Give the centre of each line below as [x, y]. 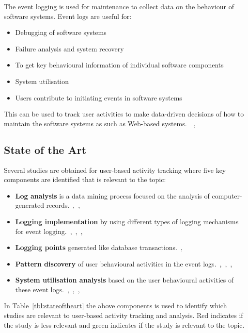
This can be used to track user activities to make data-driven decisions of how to [124, 114]
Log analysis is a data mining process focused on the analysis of [112, 195]
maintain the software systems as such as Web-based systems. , [100, 123]
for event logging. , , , [49, 231]
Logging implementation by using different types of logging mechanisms [127, 221]
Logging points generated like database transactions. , [99, 247]
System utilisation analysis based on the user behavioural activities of [124, 280]
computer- [227, 195]
